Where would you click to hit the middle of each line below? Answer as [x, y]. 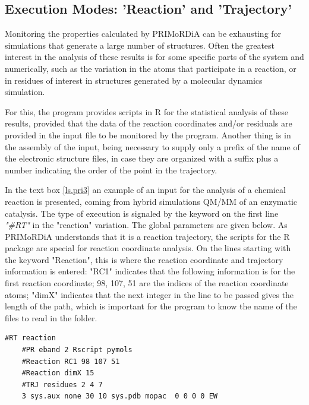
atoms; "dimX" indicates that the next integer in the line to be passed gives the [149, 294]
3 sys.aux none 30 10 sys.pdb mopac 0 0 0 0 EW [119, 396]
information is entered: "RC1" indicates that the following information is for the [150, 271]
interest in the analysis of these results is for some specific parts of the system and [154, 57]
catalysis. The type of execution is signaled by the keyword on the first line [142, 213]
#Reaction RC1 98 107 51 [71, 361]
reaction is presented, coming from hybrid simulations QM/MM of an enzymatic [151, 201]
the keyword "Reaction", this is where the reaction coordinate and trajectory [144, 259]
